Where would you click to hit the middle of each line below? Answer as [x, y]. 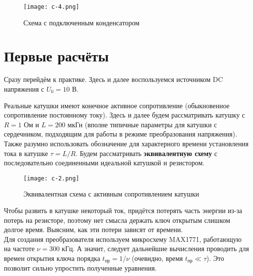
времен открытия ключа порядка [52, 258]
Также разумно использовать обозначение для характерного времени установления [126, 143]
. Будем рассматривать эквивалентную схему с [146, 153]
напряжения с [24, 89]
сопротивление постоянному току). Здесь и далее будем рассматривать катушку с [125, 115]
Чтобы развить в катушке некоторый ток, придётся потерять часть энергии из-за [123, 210]
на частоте [19, 248]
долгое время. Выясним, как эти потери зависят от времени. [93, 229]
